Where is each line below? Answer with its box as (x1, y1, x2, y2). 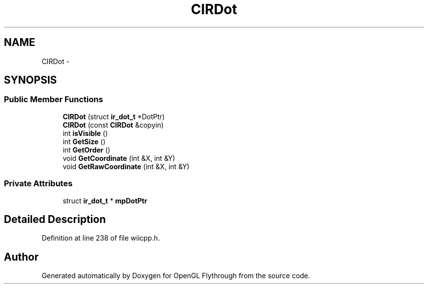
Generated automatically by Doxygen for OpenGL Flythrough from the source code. (42, 271, 310, 280)
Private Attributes (4, 178, 73, 189)
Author (4, 250, 39, 263)
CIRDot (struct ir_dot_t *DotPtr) (63, 112, 165, 121)
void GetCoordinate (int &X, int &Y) (63, 154, 175, 162)
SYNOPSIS (4, 74, 57, 87)
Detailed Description (4, 213, 106, 225)
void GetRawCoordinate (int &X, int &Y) (63, 162, 190, 171)
